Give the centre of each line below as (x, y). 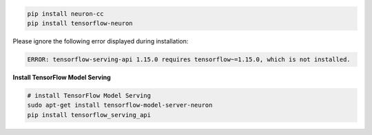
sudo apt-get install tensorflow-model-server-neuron (120, 105)
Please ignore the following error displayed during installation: (101, 41)
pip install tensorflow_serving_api (89, 115)
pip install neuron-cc (65, 13)
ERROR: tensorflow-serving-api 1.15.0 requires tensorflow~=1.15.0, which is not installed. (189, 59)
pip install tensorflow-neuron (80, 23)
